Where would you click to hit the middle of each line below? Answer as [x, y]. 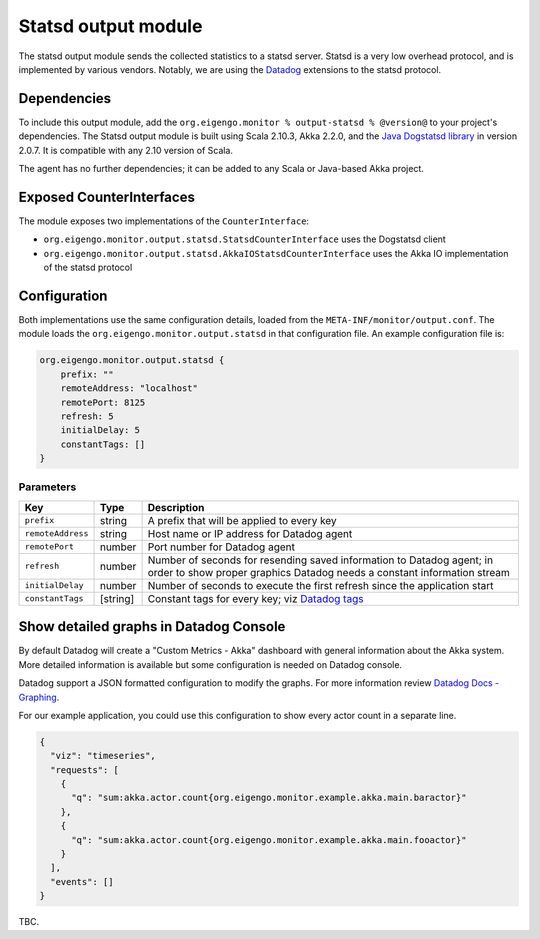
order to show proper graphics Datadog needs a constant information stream [328, 572]
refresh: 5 [87, 416]
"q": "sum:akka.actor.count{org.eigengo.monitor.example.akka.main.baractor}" [269, 798]
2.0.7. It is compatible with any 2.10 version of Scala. [126, 150]
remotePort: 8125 [103, 402]
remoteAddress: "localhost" [129, 388]
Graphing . [39, 697]
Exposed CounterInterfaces [106, 196]
